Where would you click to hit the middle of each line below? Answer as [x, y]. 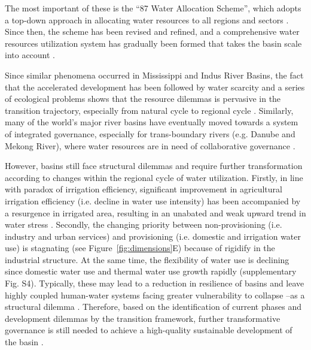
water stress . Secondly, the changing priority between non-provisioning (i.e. [144, 224]
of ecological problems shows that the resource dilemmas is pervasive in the [143, 99]
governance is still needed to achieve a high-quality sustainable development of [149, 330]
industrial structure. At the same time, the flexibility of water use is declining [147, 259]
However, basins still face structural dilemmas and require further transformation [154, 166]
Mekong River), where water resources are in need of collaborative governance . [150, 145]
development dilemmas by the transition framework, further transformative [143, 318]
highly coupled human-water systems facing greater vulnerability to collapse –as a [155, 295]
